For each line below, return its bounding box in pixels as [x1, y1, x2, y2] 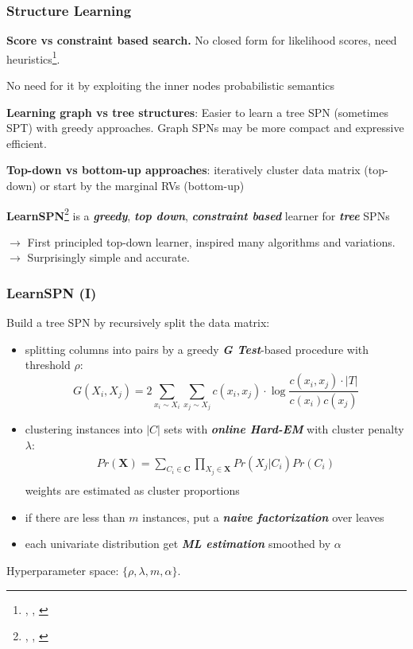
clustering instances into [25, 421, 143, 437]
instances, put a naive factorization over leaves [142, 508, 384, 525]
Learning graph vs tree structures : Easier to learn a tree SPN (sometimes [6, 103, 388, 120]
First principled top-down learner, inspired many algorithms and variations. [27, 233, 396, 250]
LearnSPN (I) [6, 282, 97, 302]
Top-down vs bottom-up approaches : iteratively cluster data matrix [6, 161, 361, 178]
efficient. [6, 134, 47, 151]
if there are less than [25, 508, 125, 525]
